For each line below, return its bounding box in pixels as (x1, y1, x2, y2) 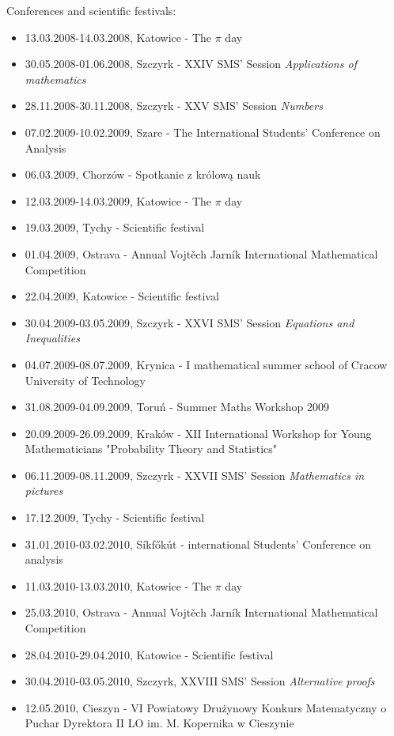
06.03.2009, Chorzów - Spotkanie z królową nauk (25, 166, 261, 183)
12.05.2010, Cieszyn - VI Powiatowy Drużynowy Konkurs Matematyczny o (25, 699, 387, 715)
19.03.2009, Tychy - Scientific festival (25, 219, 205, 236)
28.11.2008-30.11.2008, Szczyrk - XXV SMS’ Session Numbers (25, 97, 323, 114)
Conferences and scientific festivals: (6, 2, 176, 18)
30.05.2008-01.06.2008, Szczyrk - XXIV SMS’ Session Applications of (25, 55, 357, 72)
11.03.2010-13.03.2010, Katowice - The (25, 577, 212, 594)
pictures (25, 482, 63, 499)
